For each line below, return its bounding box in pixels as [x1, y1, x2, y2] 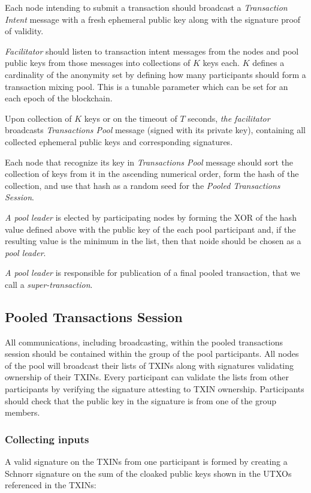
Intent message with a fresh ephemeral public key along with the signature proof [5, 13, 301, 25]
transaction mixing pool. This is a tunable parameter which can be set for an [5, 80, 288, 92]
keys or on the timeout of [84, 112, 177, 124]
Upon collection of [5, 112, 72, 124]
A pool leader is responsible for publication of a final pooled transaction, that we [5, 266, 300, 279]
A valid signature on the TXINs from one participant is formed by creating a [5, 455, 288, 468]
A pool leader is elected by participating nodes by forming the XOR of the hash [5, 211, 297, 223]
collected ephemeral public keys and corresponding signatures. [5, 135, 233, 148]
